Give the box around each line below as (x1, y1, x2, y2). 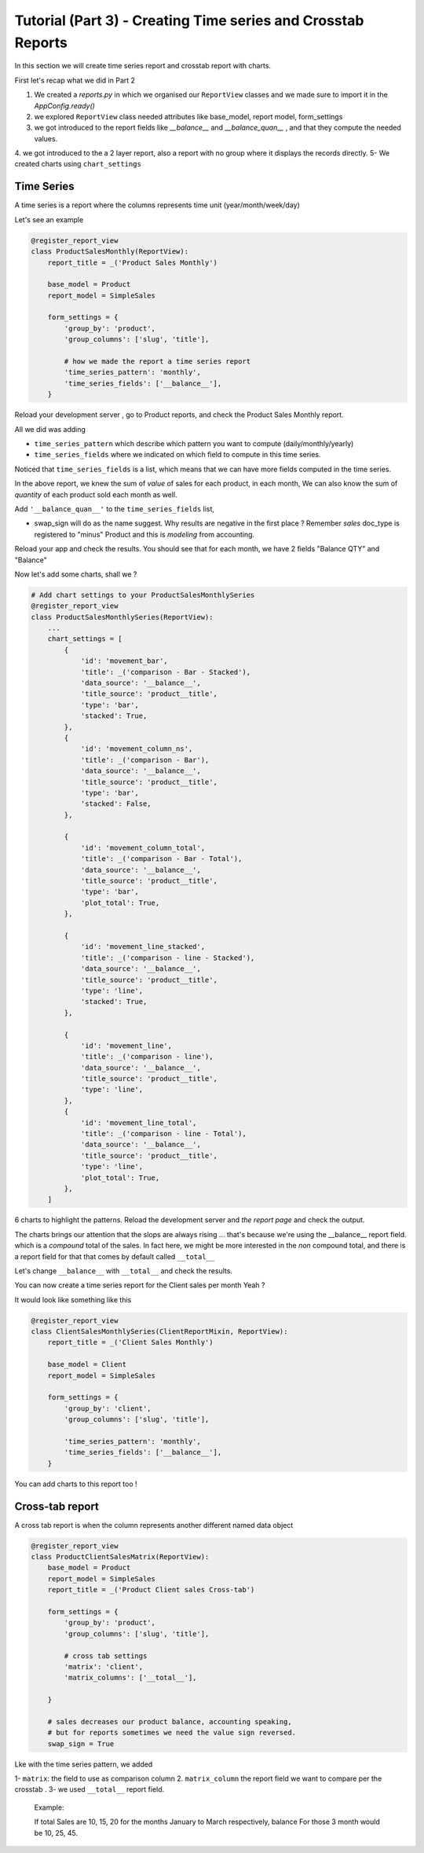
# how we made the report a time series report (64, 357, 251, 366)
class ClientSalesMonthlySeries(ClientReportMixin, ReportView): (31, 1327, 288, 1336)
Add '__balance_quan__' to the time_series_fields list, (14, 504, 215, 514)
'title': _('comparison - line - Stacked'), (80, 953, 255, 962)
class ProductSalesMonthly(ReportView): (31, 247, 188, 256)
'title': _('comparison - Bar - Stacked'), (80, 668, 251, 676)
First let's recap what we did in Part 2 (14, 75, 136, 85)
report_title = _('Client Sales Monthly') (47, 1338, 214, 1347)
